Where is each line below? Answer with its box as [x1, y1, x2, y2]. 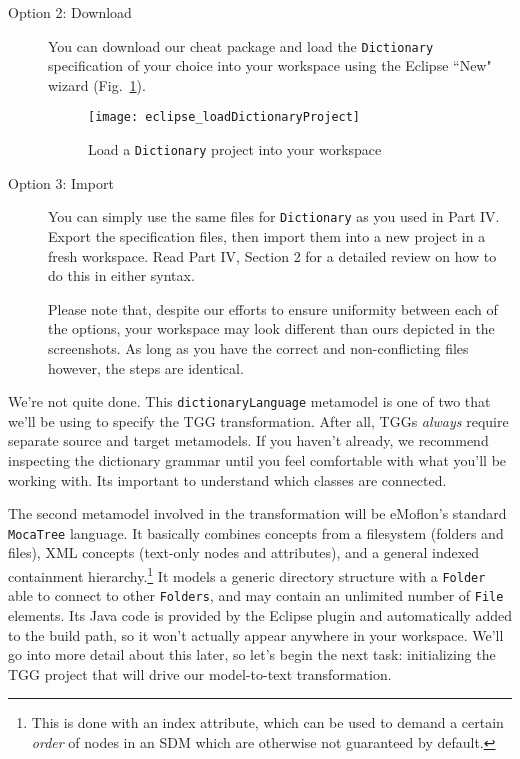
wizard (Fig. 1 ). [48, 74, 146, 95]
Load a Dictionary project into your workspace [88, 139, 382, 160]
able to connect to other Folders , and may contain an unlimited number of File [8, 585, 504, 606]
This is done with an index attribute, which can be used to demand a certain [31, 712, 504, 733]
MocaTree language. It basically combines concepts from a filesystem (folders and [8, 522, 504, 543]
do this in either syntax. [48, 265, 195, 286]
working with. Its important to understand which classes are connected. [8, 469, 447, 490]
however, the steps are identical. [48, 357, 244, 378]
